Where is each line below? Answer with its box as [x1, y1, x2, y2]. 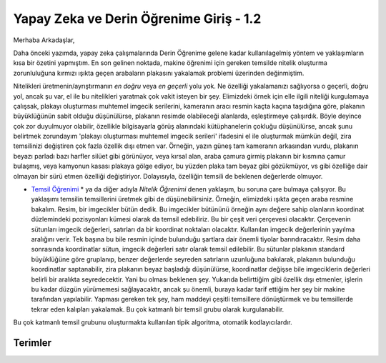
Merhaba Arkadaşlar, [13, 36, 75, 44]
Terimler [13, 337, 52, 349]
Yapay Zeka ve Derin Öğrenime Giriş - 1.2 [13, 11, 262, 26]
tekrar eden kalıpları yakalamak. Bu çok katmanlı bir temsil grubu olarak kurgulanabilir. [31, 304, 284, 314]
